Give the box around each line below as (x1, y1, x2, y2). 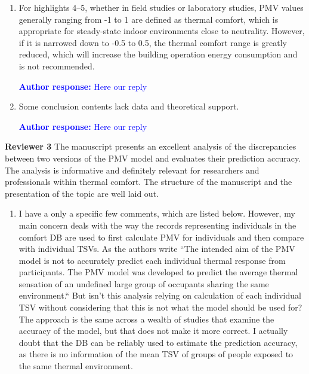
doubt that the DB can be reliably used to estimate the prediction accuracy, (18, 336, 298, 348)
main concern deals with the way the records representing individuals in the (18, 218, 296, 231)
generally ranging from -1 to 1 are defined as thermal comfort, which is (18, 13, 279, 25)
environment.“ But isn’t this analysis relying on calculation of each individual (18, 289, 301, 302)
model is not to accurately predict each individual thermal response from (18, 254, 286, 266)
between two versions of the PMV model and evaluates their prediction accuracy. (5, 151, 301, 164)
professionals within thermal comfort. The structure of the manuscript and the (5, 175, 292, 188)
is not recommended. (18, 59, 95, 72)
